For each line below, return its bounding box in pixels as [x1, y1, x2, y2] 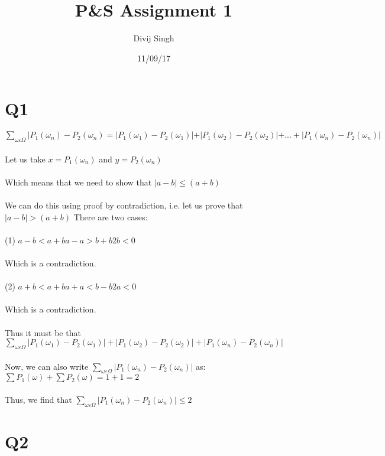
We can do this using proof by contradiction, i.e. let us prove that [5, 199, 243, 211]
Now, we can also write [5, 360, 89, 372]
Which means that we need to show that [5, 175, 152, 188]
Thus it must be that [5, 326, 81, 338]
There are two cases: [73, 210, 148, 223]
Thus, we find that [5, 393, 72, 405]
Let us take [5, 152, 46, 165]
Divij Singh [133, 32, 174, 44]
